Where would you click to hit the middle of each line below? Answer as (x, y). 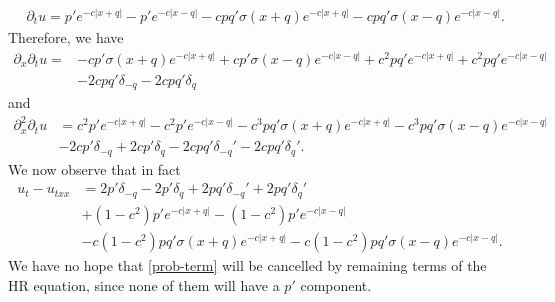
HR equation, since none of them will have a (144, 284)
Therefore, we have (66, 37)
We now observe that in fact (94, 168)
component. (336, 284)
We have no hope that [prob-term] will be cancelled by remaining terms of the (247, 264)
